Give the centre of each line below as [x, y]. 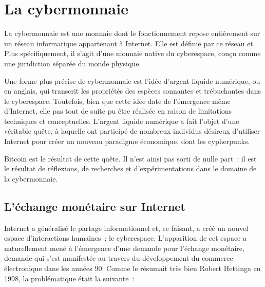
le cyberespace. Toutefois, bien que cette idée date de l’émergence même [117, 101]
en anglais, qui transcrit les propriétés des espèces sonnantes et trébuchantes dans [132, 91]
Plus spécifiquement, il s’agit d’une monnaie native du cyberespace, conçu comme [132, 53]
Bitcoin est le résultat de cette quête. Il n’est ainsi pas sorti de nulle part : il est [130, 158]
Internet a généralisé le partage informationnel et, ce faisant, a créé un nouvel [126, 228]
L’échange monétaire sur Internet [95, 206]
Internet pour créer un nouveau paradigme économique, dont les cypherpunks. [127, 141]
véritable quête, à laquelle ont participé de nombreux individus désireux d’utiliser [132, 131]
